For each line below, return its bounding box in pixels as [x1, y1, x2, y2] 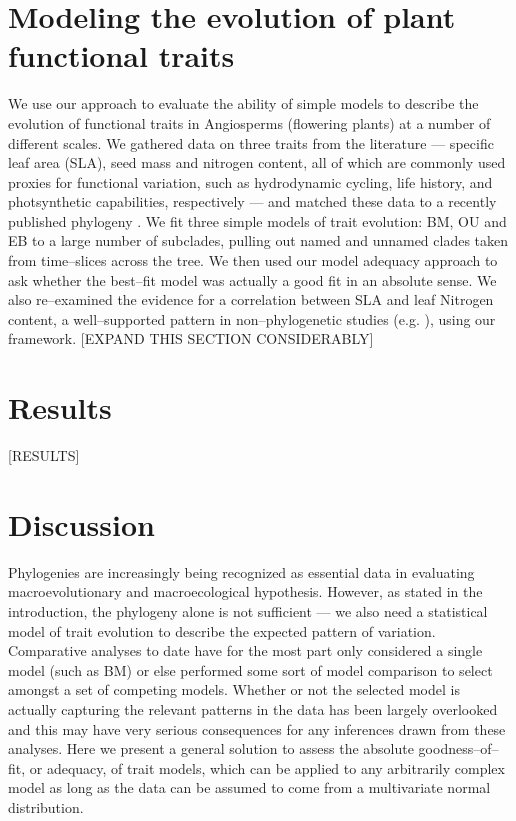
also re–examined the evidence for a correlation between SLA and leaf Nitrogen [8, 289, 494, 310]
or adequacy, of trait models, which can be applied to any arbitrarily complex [29, 757, 505, 778]
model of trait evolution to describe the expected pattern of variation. [8, 620, 436, 641]
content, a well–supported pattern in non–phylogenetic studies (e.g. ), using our [8, 308, 496, 329]
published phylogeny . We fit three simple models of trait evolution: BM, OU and [8, 210, 507, 231]
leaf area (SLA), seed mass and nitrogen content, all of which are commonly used [8, 152, 506, 173]
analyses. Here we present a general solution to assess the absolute [8, 738, 414, 759]
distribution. [8, 797, 84, 817]
